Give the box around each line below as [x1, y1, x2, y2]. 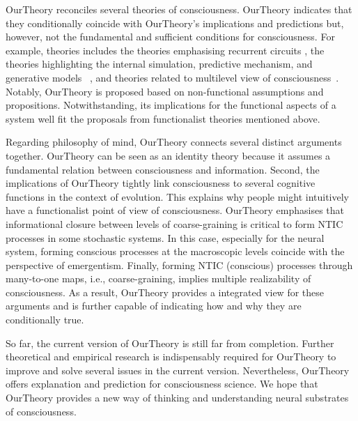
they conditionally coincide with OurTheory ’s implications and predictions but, [6, 15, 344, 30]
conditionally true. [6, 312, 84, 327]
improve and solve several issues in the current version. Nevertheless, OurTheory [6, 362, 350, 377]
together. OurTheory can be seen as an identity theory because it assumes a [6, 148, 331, 162]
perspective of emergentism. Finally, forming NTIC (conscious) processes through [6, 257, 353, 272]
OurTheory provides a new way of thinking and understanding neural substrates [6, 390, 349, 405]
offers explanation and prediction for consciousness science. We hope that [6, 376, 318, 391]
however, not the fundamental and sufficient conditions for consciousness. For [6, 29, 335, 44]
